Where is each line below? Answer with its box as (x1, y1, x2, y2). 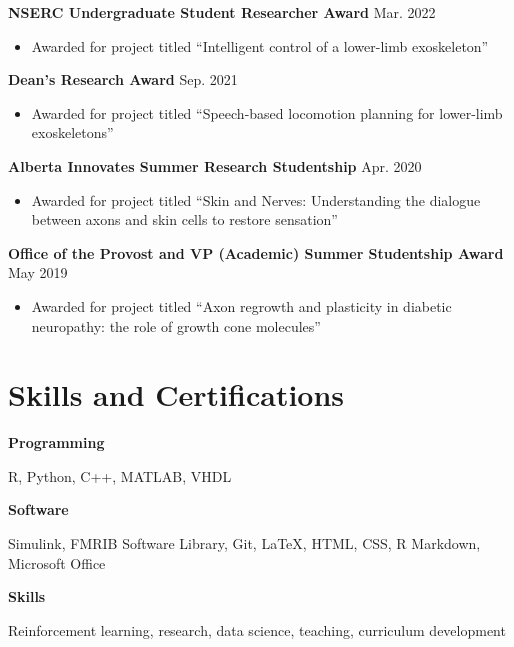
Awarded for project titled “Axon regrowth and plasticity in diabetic (31, 295, 452, 316)
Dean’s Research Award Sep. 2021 (8, 69, 238, 90)
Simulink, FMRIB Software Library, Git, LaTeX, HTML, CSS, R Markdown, (8, 533, 481, 554)
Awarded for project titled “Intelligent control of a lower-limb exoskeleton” (31, 35, 489, 56)
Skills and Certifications (8, 374, 345, 415)
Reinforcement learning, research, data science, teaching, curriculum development (8, 619, 506, 640)
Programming (8, 432, 105, 453)
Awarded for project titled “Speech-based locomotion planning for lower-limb (31, 102, 503, 123)
